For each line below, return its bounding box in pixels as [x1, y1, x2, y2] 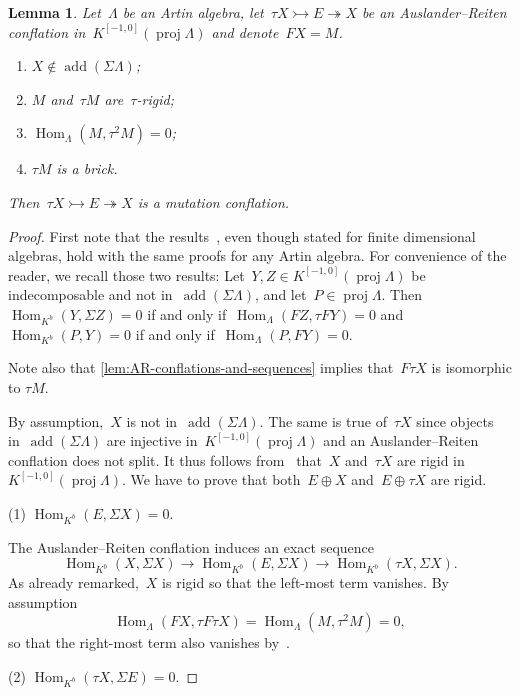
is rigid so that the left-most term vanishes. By [162, 572, 449, 593]
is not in [126, 410, 178, 431]
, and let [255, 284, 307, 305]
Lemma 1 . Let [8, 2, 101, 22]
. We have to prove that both [122, 469, 301, 490]
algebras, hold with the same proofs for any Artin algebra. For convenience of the [8, 245, 507, 266]
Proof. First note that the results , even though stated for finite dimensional [8, 225, 476, 246]
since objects [416, 410, 494, 431]
